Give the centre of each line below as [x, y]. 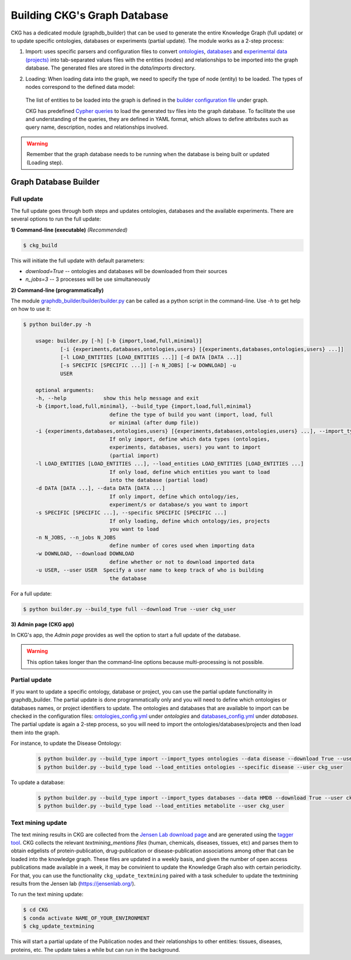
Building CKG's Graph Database [90, 15]
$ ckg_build [40, 245]
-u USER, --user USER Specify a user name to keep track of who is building [150, 570]
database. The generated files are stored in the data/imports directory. [111, 68]
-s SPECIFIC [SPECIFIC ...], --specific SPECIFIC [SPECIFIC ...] [131, 513]
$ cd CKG [36, 910]
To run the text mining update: [47, 894]
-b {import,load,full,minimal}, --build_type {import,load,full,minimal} [143, 406]
